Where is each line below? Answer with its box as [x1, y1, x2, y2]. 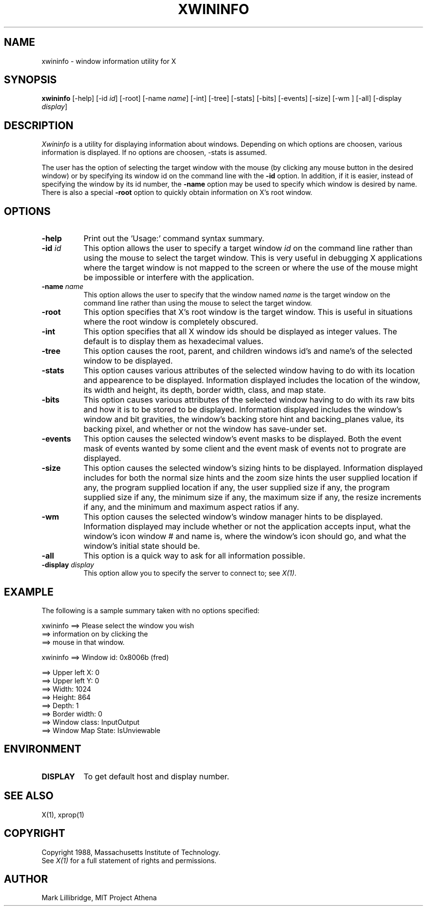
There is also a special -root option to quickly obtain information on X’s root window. [41, 188, 312, 197]
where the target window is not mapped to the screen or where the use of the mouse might [83, 263, 418, 273]
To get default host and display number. [83, 771, 230, 781]
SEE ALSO [4, 790, 54, 802]
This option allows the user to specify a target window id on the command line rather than [83, 243, 413, 253]
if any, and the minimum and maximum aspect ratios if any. [83, 502, 299, 512]
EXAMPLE [4, 585, 54, 598]
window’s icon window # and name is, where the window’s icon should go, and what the [83, 531, 407, 542]
